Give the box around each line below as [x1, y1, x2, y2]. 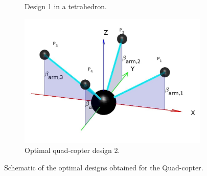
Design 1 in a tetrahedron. [25, 1, 107, 11]
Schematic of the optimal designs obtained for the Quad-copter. [4, 162, 203, 172]
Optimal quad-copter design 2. [25, 145, 120, 156]
